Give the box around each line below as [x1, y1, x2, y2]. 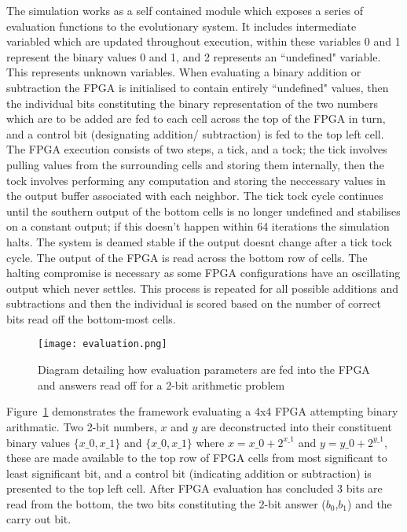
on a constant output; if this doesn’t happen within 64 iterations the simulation [6, 218, 390, 235]
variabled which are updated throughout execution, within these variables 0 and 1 [6, 33, 401, 50]
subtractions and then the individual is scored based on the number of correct [6, 295, 381, 312]
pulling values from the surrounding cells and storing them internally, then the [6, 156, 384, 172]
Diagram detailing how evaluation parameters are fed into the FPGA [38, 361, 370, 378]
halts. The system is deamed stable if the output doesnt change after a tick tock [6, 233, 392, 249]
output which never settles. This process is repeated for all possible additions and [6, 279, 399, 296]
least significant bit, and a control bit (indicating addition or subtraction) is [6, 464, 372, 481]
